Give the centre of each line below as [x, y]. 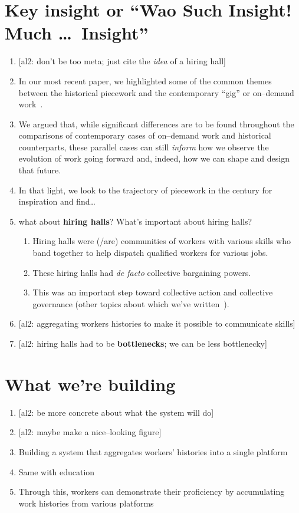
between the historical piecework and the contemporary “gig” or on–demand [156, 92]
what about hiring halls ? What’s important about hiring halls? [135, 221]
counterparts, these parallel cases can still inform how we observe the [144, 147]
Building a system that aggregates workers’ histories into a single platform [153, 451]
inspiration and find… [57, 201]
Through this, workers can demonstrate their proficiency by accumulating [152, 491]
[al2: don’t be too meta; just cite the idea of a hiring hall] [122, 61]
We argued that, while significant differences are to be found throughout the [156, 124]
